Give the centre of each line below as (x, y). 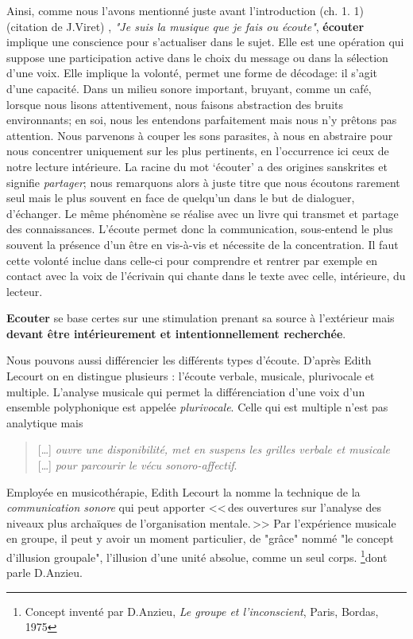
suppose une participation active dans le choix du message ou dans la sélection (197, 57)
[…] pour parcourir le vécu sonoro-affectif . (137, 465)
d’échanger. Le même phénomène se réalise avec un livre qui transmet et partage (203, 213)
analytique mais (45, 422)
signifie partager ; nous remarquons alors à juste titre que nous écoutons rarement (203, 182)
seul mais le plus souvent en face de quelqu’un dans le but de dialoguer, (181, 198)
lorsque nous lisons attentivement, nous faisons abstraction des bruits (175, 104)
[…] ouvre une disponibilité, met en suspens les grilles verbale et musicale (214, 449)
